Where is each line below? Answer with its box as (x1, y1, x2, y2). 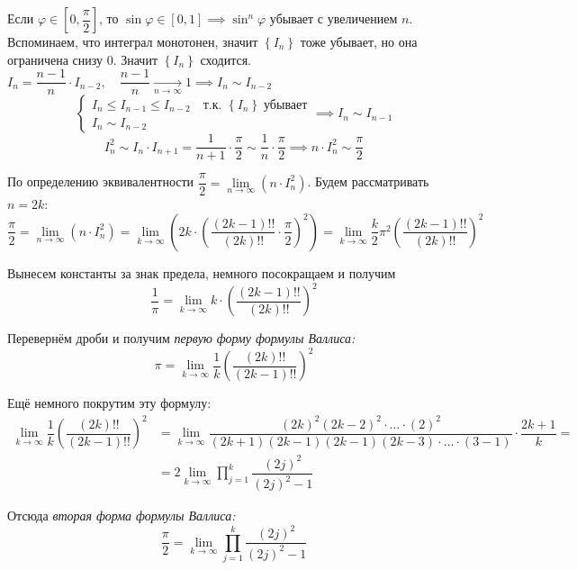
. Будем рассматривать (307, 172, 429, 191)
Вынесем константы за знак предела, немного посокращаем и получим (7, 263, 396, 282)
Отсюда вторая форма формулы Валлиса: (7, 506, 236, 525)
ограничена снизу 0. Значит (7, 50, 158, 68)
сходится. (200, 50, 251, 68)
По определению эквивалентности (7, 172, 194, 191)
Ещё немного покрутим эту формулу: (7, 394, 212, 412)
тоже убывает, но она (300, 32, 418, 50)
